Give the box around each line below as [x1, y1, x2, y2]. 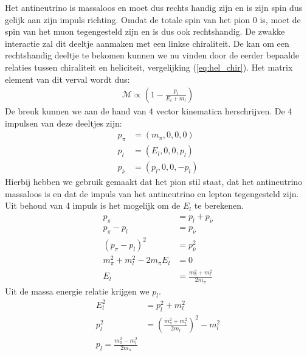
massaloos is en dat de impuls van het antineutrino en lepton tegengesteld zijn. [5, 187, 299, 200]
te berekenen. [194, 199, 244, 212]
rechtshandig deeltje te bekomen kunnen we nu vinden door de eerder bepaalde [5, 49, 300, 61]
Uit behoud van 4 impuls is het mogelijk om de [5, 199, 181, 212]
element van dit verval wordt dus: [5, 72, 130, 85]
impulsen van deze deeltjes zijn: [5, 116, 122, 129]
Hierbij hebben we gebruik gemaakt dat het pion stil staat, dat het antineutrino [5, 175, 303, 188]
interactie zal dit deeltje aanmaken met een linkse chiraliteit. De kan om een [5, 37, 289, 49]
